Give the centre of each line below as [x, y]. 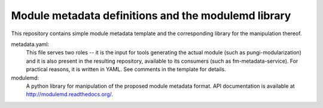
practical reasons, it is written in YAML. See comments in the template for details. [126, 69]
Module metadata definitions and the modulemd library [151, 16]
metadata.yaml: [30, 44]
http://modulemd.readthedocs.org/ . [70, 94]
